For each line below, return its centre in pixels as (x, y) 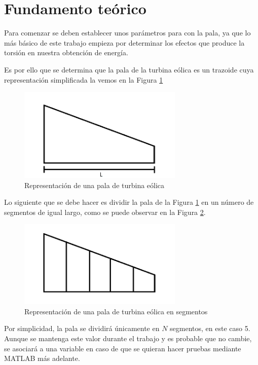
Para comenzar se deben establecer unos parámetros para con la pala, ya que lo (127, 33)
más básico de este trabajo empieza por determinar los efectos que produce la (124, 42)
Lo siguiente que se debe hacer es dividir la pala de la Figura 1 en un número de (129, 202)
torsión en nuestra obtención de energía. (66, 52)
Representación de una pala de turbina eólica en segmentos (116, 311)
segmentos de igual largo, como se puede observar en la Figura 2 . (105, 212)
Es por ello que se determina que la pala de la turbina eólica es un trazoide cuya (129, 69)
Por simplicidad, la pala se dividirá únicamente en (82, 328)
